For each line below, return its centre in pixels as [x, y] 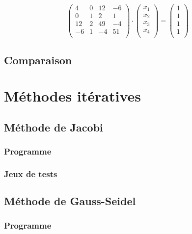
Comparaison [38, 60]
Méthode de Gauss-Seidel [70, 201]
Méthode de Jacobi [54, 127]
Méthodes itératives [72, 96]
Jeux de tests [31, 173]
